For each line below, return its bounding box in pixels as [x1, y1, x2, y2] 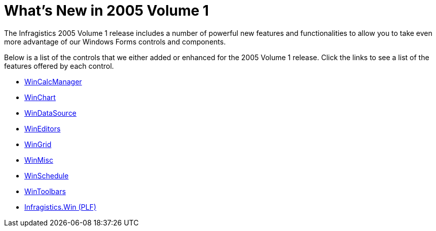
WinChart [24, 93, 56, 102]
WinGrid [24, 140, 52, 149]
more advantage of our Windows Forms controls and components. [4, 37, 226, 46]
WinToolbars [24, 187, 66, 196]
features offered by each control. [4, 61, 114, 70]
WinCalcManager [24, 77, 82, 86]
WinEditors [24, 124, 61, 133]
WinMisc [24, 155, 53, 164]
